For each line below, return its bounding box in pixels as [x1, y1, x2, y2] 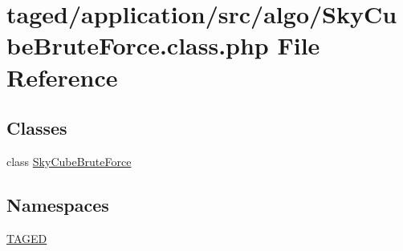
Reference [6, 60, 118, 93]
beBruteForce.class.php [6, 29, 269, 62]
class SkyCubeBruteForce [6, 152, 132, 169]
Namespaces [6, 192, 109, 217]
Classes [6, 115, 67, 140]
